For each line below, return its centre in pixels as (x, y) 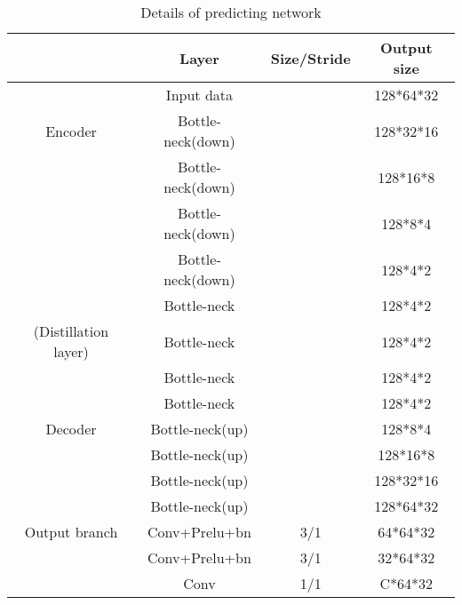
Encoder (71, 131)
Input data (199, 95)
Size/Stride (311, 58)
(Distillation (71, 331)
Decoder (71, 429)
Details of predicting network (231, 12)
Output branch (71, 532)
